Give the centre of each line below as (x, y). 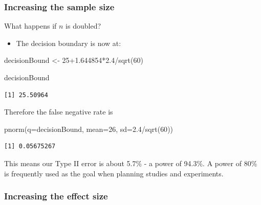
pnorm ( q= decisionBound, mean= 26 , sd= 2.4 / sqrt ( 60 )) (89, 129)
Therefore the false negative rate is (59, 112)
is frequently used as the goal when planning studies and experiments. (114, 173)
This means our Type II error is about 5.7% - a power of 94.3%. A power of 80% (131, 163)
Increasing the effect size (56, 196)
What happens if (30, 26)
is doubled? (83, 26)
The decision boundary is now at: (69, 43)
